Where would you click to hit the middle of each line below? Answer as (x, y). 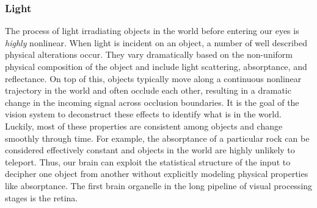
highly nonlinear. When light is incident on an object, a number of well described (156, 42)
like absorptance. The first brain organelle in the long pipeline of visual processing (159, 185)
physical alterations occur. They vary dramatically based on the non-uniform (149, 54)
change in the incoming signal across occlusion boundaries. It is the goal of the (152, 102)
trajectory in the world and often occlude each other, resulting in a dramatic (148, 90)
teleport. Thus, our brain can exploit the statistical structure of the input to (148, 161)
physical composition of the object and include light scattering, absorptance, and (156, 66)
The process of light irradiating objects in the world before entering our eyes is (152, 31)
